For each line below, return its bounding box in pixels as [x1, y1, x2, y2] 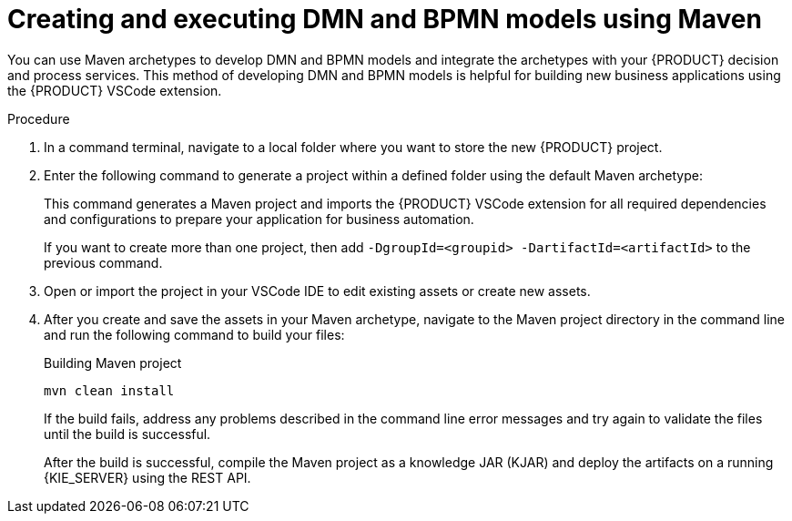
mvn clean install [44, 383, 175, 398]
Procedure [7, 110, 70, 127]
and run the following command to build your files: [44, 326, 345, 342]
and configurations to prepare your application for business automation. [44, 210, 474, 227]
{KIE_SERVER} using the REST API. [44, 469, 251, 485]
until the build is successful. [44, 425, 211, 442]
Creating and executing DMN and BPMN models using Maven [7, 4, 762, 35]
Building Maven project [44, 354, 182, 371]
